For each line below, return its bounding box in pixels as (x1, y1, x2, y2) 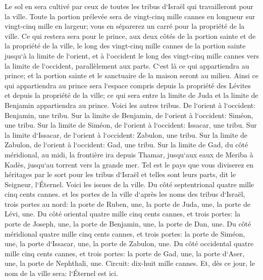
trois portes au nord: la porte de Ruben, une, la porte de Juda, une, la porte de (5, 198, 250, 209)
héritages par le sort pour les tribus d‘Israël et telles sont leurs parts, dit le (5, 169, 236, 180)
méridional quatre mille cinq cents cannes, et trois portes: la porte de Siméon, (5, 228, 245, 239)
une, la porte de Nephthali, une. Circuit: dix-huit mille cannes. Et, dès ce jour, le (5, 258, 255, 268)
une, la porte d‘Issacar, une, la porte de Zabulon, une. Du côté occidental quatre (5, 238, 254, 249)
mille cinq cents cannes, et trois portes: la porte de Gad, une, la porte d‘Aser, (5, 248, 245, 258)
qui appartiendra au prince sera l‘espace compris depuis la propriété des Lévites (5, 80, 251, 90)
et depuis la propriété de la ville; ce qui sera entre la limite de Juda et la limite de (5, 90, 258, 100)
